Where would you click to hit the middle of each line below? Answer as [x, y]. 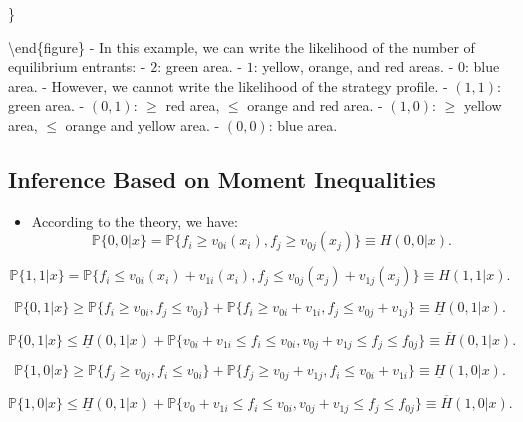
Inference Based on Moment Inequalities [222, 178]
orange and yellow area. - [142, 124]
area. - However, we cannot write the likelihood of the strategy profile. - [228, 85]
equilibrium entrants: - [77, 66]
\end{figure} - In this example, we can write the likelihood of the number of [241, 46]
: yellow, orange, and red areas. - [353, 66]
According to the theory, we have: [134, 220]
